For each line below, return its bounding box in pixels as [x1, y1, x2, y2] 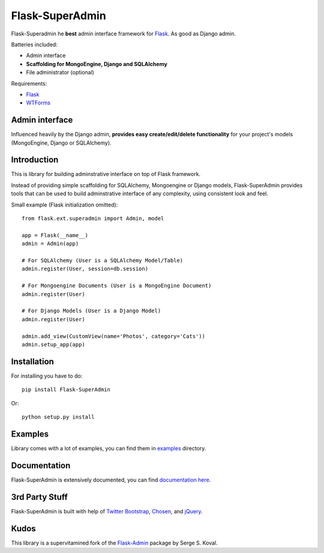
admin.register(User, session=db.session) [22, 265, 149, 273]
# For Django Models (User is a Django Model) [22, 307, 161, 315]
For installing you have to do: [11, 372, 83, 379]
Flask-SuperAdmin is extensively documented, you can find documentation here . [11, 476, 211, 483]
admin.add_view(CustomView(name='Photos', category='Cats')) [22, 333, 205, 339]
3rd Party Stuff [11, 492, 68, 502]
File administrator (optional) [26, 69, 94, 76]
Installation [11, 356, 54, 366]
